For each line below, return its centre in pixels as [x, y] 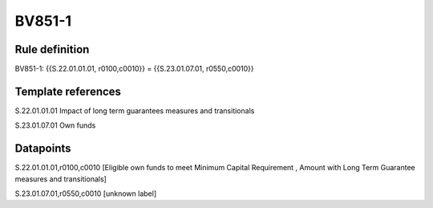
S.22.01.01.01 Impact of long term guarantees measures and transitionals [135, 110]
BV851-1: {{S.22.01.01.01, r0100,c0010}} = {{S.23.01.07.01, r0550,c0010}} [134, 69]
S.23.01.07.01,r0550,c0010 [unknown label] [85, 194]
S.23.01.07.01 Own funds [55, 125]
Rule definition [52, 49]
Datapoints [43, 149]
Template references [68, 91]
